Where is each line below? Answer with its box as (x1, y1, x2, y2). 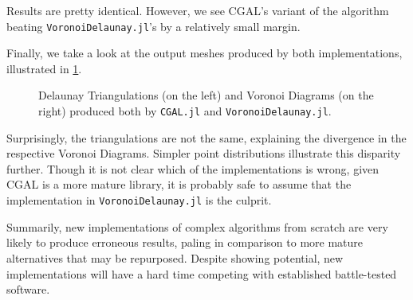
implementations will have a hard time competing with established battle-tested (6, 265, 397, 282)
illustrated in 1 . (6, 60, 82, 76)
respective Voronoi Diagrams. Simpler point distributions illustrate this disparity (6, 145, 401, 162)
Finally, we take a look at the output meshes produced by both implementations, (6, 45, 403, 61)
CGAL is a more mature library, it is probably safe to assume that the (6, 176, 352, 193)
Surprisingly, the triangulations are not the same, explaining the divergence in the (6, 129, 407, 146)
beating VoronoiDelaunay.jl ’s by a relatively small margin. (6, 18, 301, 34)
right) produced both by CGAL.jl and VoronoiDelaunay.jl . (38, 103, 332, 119)
